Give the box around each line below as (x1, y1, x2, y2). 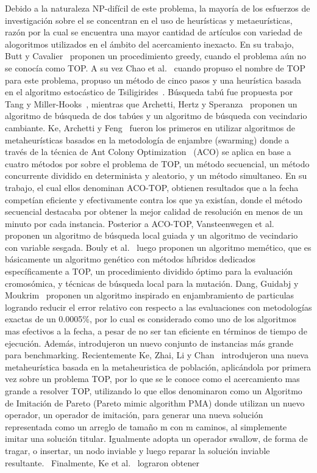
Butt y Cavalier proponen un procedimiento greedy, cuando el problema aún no (5, 49, 306, 62)
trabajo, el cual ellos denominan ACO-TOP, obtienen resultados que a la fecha (5, 181, 299, 193)
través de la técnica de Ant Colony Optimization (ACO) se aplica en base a (5, 145, 291, 158)
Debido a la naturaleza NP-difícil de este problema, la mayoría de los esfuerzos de (5, 2, 310, 14)
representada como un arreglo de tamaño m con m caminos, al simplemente (5, 420, 287, 433)
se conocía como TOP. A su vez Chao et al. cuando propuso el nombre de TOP (5, 61, 305, 74)
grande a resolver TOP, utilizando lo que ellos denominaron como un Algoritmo (5, 385, 302, 397)
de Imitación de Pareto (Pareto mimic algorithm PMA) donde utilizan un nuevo (5, 396, 305, 409)
